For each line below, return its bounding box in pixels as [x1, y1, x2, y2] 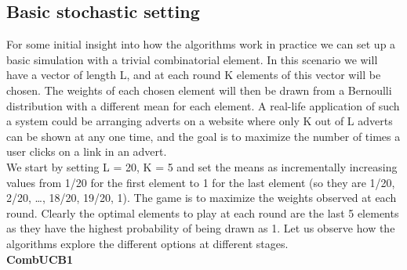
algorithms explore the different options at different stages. [6, 235, 289, 251]
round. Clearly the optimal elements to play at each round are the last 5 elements [6, 204, 399, 221]
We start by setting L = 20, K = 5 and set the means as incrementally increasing [6, 158, 398, 175]
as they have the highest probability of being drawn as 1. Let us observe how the [6, 220, 395, 236]
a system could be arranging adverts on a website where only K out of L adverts [6, 113, 393, 129]
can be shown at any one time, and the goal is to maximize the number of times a [6, 128, 401, 144]
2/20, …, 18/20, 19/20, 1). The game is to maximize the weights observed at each [6, 189, 397, 206]
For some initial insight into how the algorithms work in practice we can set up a [6, 36, 396, 52]
